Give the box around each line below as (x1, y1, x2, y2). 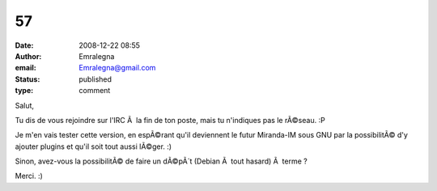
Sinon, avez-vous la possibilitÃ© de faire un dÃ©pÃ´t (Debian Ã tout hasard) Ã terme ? (15, 156, 308, 166)
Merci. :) (15, 171, 44, 181)
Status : (15, 74, 40, 84)
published (78, 74, 112, 84)
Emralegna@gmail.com (78, 63, 156, 73)
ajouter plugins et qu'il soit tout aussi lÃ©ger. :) (15, 142, 172, 151)
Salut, (15, 100, 35, 110)
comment (78, 86, 111, 95)
